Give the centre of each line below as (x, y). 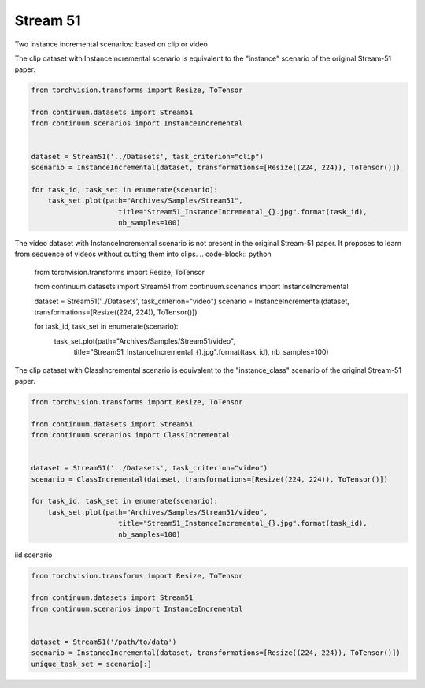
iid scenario (33, 555)
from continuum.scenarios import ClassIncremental (131, 435)
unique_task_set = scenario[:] (92, 664)
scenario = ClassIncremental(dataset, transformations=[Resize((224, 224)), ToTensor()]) (210, 479)
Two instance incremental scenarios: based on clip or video (111, 44)
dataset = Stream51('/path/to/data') (104, 642)
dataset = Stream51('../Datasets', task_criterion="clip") (147, 156)
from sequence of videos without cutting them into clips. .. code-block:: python (143, 254)
